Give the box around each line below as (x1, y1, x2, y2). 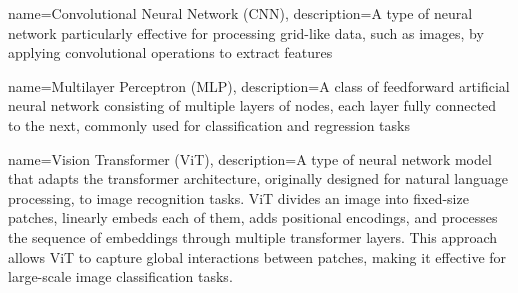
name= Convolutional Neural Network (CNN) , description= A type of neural (8, 3, 473, 23)
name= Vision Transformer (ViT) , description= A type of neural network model (8, 148, 492, 169)
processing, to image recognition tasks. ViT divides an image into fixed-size (8, 187, 469, 208)
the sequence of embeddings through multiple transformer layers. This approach (8, 226, 498, 247)
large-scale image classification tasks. (8, 266, 233, 287)
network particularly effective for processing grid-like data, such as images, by (8, 22, 484, 43)
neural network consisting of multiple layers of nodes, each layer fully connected (8, 95, 497, 116)
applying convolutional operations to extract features (8, 42, 333, 63)
